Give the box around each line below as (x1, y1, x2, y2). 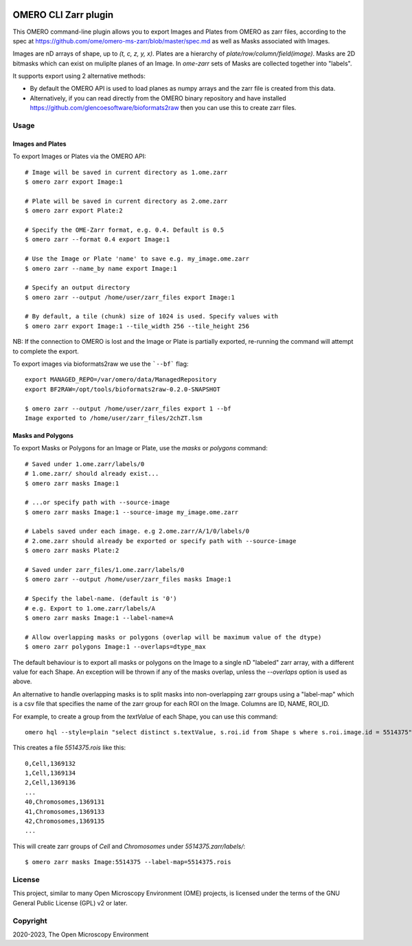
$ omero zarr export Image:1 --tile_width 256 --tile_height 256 (25, 322, 250, 330)
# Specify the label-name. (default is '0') (25, 595, 178, 603)
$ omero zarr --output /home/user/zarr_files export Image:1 (25, 293, 235, 301)
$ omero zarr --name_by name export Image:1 (25, 265, 178, 272)
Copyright (12, 916, 47, 925)
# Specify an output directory (25, 284, 130, 291)
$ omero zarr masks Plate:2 (25, 547, 119, 555)
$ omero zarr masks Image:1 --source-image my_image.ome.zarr (25, 508, 239, 516)
